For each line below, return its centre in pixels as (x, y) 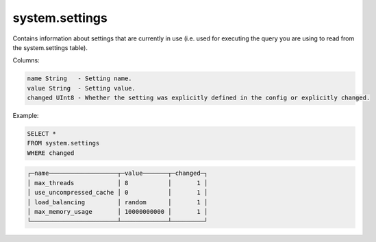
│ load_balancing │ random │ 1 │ (117, 202)
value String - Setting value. (82, 88)
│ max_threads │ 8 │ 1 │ (117, 183)
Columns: (26, 60)
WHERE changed (51, 153)
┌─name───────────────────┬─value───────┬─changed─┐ (117, 173)
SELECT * (42, 134)
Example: (26, 116)
